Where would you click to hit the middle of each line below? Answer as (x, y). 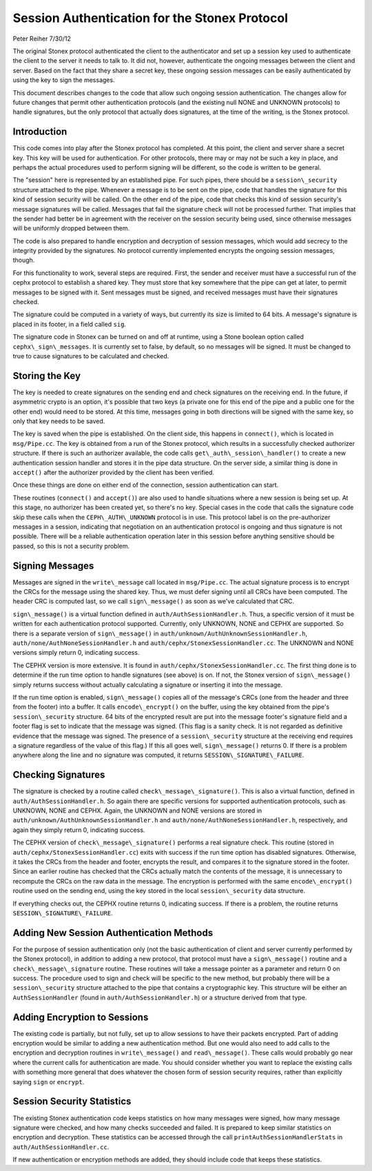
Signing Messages (53, 566)
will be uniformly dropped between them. (71, 228)
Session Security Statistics (72, 1102)
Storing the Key (47, 376)
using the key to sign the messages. (64, 80)
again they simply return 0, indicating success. (79, 830)
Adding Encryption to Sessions (81, 1017)
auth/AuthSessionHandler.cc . (61, 1147)
